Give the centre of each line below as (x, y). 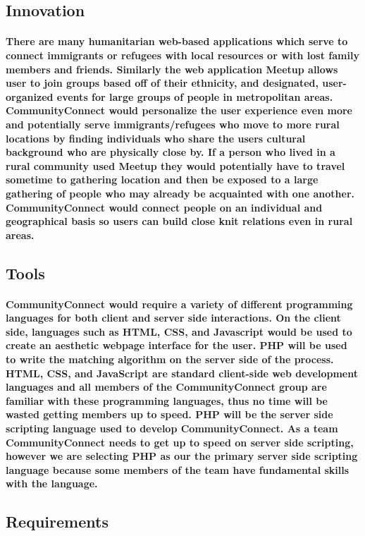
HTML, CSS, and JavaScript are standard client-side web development (182, 373)
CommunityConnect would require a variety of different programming (179, 304)
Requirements (57, 522)
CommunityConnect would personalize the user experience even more (179, 110)
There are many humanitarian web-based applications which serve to (177, 41)
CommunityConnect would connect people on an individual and (164, 207)
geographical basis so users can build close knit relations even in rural (179, 221)
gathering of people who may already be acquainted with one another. (180, 193)
